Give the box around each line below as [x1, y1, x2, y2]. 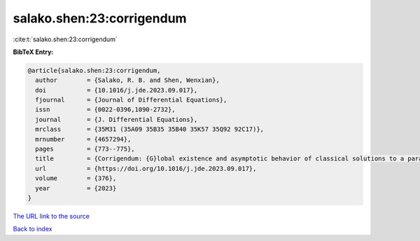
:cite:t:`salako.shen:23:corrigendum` [13, 35, 118, 43]
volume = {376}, [35, 174, 117, 182]
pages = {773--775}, [35, 145, 136, 153]
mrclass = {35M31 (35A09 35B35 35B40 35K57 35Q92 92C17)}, [35, 125, 265, 133]
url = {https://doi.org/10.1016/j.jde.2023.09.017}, [35, 165, 257, 172]
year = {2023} [35, 184, 117, 192]
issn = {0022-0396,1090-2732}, [35, 106, 176, 113]
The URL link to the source [13, 212, 90, 220]
